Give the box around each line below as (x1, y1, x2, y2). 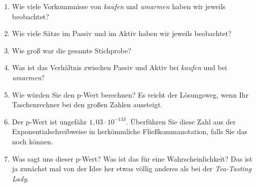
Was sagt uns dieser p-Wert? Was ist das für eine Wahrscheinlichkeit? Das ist (12, 153, 252, 164)
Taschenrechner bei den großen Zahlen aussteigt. (12, 99, 163, 110)
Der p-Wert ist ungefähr (12, 116, 87, 127)
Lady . (12, 173, 29, 183)
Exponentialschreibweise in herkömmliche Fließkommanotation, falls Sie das (12, 126, 247, 137)
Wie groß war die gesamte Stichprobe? (12, 45, 131, 55)
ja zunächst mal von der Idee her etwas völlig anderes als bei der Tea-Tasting (12, 163, 251, 174)
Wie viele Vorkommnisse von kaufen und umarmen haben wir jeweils (12, 1, 226, 11)
